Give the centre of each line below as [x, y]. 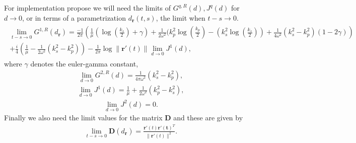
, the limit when [181, 17]
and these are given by [208, 118]
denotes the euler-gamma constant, [84, 64]
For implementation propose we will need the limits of [87, 8]
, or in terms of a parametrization [74, 17]
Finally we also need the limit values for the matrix [83, 118]
